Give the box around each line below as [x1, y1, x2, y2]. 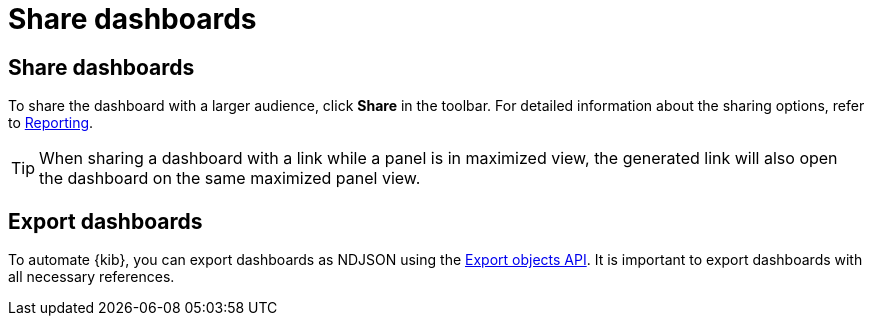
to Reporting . [8, 114, 94, 132]
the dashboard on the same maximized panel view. [39, 168, 421, 189]
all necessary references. [8, 268, 175, 286]
